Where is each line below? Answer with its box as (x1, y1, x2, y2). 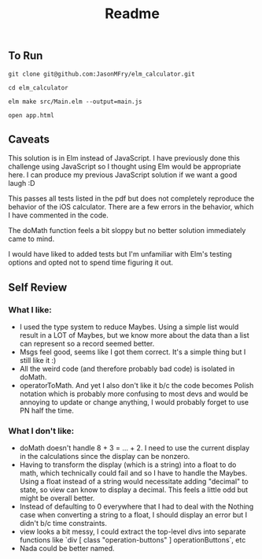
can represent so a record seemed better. (19, 339, 155, 349)
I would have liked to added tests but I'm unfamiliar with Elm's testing (8, 250, 232, 259)
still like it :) (19, 356, 57, 365)
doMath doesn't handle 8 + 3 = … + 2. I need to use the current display (19, 443, 250, 453)
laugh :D (8, 179, 35, 188)
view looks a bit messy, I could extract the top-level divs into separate (19, 527, 246, 536)
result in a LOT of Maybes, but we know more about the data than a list (19, 331, 249, 340)
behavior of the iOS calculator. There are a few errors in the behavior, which (8, 202, 254, 212)
